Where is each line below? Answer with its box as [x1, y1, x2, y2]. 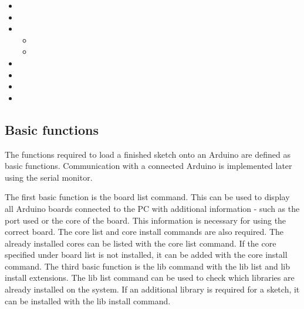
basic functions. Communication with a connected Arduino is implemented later [5, 160, 292, 172]
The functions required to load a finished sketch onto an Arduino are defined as [5, 148, 291, 160]
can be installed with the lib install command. [5, 294, 171, 307]
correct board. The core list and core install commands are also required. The [5, 225, 284, 238]
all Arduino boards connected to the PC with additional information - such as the [5, 202, 300, 214]
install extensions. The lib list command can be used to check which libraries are [5, 271, 295, 284]
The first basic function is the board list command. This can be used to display [5, 191, 290, 203]
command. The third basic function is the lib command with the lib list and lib [5, 260, 291, 272]
